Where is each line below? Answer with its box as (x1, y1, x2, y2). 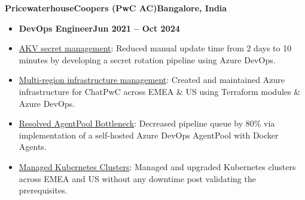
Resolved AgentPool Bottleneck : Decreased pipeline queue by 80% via (19, 117, 275, 130)
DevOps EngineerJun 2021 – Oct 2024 (19, 21, 180, 34)
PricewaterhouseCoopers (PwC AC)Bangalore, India (5, 2, 227, 14)
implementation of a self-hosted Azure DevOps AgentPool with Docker (19, 128, 279, 141)
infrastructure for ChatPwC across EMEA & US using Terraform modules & (19, 85, 301, 97)
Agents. (19, 140, 47, 153)
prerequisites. (19, 184, 68, 196)
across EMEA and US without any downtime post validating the (19, 172, 256, 184)
